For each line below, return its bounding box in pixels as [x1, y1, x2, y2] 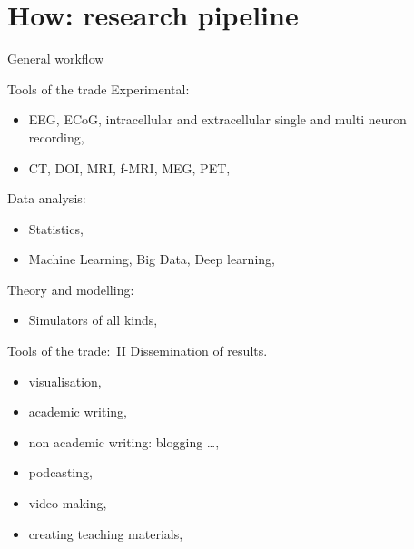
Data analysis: [7, 189, 86, 208]
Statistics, [28, 219, 84, 238]
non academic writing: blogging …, [28, 432, 220, 451]
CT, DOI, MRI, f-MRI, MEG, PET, [28, 158, 231, 177]
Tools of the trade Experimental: [7, 79, 190, 98]
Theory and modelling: [7, 279, 134, 299]
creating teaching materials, [28, 524, 183, 543]
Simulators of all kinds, [28, 310, 158, 329]
